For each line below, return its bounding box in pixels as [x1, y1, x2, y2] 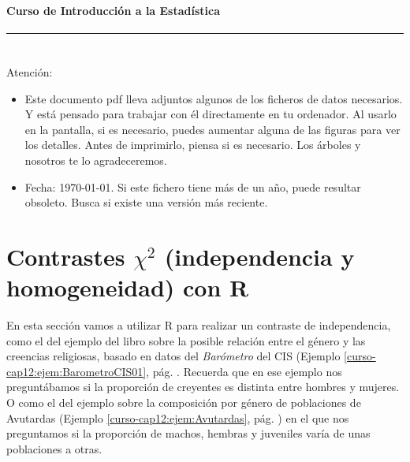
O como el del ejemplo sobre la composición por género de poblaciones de [6, 394, 361, 411]
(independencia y [164, 240, 355, 272]
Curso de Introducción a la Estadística [6, 2, 221, 18]
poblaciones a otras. [6, 440, 102, 456]
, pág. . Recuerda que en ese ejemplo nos [146, 363, 342, 379]
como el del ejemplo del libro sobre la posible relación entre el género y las [6, 332, 366, 348]
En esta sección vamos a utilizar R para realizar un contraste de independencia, [6, 317, 391, 333]
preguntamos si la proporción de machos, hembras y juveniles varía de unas [6, 425, 371, 442]
